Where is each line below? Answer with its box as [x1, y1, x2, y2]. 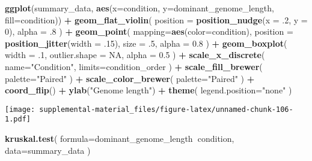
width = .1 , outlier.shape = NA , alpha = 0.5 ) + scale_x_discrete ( [5, 48, 265, 61]
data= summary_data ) [5, 144, 91, 156]
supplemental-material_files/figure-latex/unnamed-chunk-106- [39, 105, 293, 114]
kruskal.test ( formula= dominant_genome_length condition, [5, 132, 234, 145]
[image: [5, 105, 35, 114]
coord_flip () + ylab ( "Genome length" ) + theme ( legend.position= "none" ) [5, 84, 292, 96]
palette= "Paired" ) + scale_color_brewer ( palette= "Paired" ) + [5, 72, 255, 84]
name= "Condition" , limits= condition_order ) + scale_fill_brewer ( [5, 60, 263, 72]
